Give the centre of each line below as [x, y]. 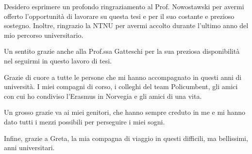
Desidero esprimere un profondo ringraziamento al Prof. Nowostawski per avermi [124, 6]
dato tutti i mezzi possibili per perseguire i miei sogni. [84, 121]
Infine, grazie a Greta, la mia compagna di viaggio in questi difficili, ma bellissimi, [126, 138]
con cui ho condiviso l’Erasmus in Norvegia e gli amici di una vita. [103, 96]
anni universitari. [29, 147]
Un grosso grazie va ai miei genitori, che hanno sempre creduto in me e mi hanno [125, 112]
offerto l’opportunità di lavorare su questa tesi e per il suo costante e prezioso [119, 16]
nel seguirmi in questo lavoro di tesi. [58, 60]
